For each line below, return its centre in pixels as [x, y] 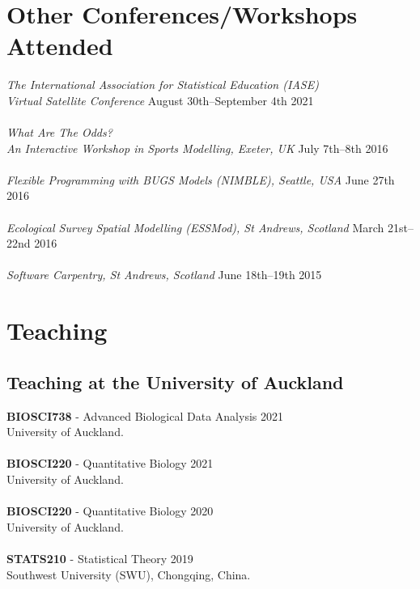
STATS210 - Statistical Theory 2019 [100, 558]
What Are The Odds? [59, 132]
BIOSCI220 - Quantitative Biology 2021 [110, 463]
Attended [60, 46]
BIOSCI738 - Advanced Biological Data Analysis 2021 [145, 415]
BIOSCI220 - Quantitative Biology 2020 [110, 511]
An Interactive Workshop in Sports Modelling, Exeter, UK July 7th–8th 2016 [197, 148]
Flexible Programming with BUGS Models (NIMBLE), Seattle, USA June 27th [201, 179]
